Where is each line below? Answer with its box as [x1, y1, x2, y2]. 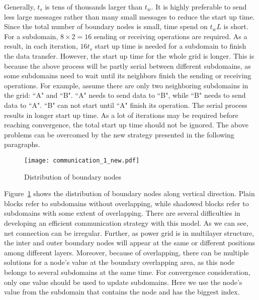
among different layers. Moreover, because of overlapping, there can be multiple [4, 247, 249, 257]
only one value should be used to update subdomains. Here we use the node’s [4, 276, 242, 287]
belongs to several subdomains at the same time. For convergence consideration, [4, 266, 250, 277]
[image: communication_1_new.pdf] [24, 157, 140, 164]
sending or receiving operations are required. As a [94, 31, 247, 41]
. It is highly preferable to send [151, 2, 247, 12]
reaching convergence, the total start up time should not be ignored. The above [4, 119, 249, 130]
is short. [223, 21, 248, 32]
